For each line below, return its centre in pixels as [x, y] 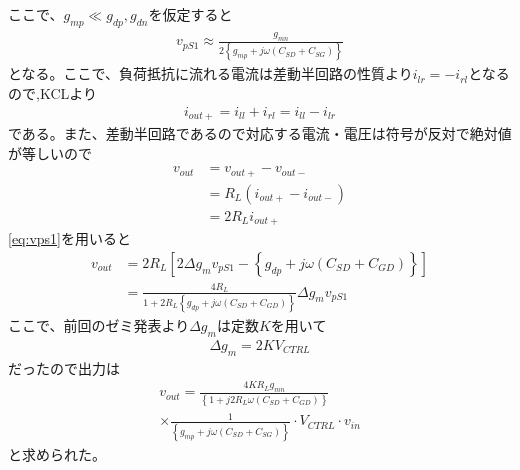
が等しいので [50, 152]
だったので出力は [64, 367]
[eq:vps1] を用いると [69, 238]
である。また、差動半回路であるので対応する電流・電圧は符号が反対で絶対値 [260, 133]
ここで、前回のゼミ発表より [99, 324]
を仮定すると [190, 14]
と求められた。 [57, 453]
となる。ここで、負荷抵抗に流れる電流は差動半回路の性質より [210, 73]
